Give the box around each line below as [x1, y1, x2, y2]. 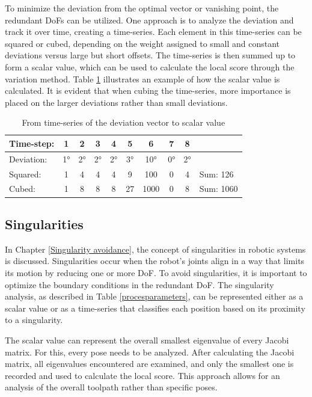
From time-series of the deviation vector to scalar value [22, 116, 225, 129]
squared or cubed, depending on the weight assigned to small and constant [5, 37, 280, 49]
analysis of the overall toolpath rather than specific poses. [5, 381, 218, 393]
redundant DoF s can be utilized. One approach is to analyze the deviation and [5, 13, 294, 26]
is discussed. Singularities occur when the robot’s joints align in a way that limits [5, 254, 305, 267]
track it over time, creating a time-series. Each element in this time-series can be [5, 25, 302, 38]
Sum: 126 [199, 167, 234, 180]
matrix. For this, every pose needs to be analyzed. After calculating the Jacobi [5, 345, 295, 358]
